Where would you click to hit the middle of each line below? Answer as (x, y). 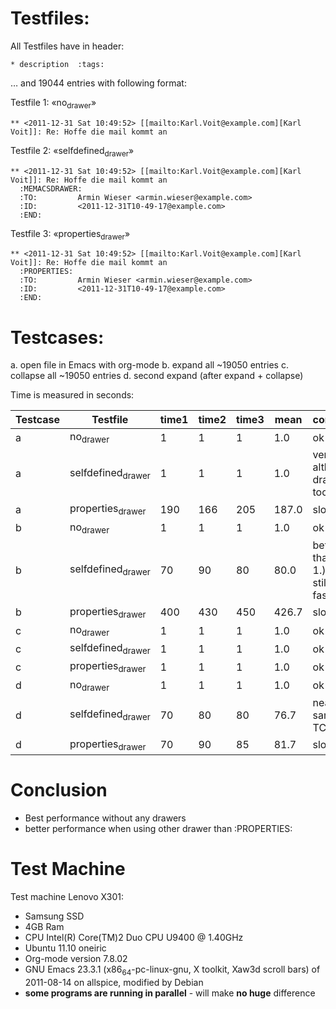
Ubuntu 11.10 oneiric (65, 948)
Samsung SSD (54, 916)
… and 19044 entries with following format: (98, 83)
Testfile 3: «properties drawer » (70, 234)
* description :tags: (57, 64)
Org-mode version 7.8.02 (76, 958)
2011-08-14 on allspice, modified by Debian (114, 982)
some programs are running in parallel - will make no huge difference (170, 993)
